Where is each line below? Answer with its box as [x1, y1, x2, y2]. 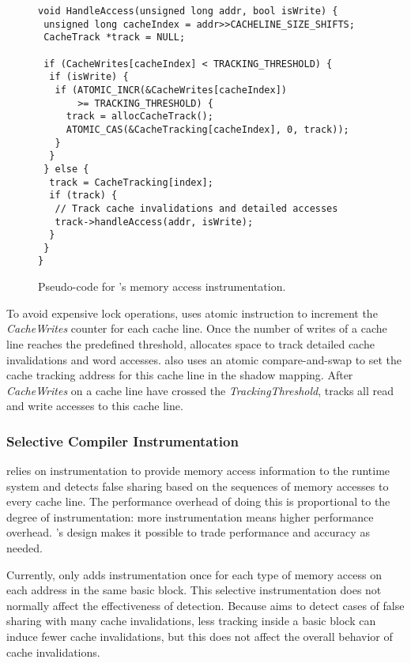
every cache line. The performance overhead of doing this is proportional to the [6, 493, 390, 510]
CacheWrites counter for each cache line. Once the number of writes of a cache [6, 320, 387, 337]
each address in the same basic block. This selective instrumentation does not [6, 582, 382, 598]
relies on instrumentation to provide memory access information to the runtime [6, 462, 390, 479]
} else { [43, 163, 89, 175]
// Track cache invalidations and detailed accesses [55, 202, 338, 214]
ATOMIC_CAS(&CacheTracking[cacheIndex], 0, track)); [66, 123, 349, 135]
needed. [6, 540, 43, 556]
